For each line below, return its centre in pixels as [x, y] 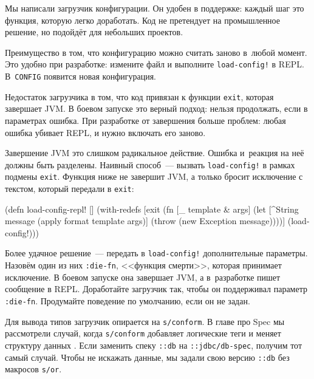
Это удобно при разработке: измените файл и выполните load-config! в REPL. [155, 64]
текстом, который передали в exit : [70, 189]
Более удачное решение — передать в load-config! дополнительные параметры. [156, 253]
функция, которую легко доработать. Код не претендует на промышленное [143, 20]
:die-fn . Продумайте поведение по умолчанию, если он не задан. [128, 300]
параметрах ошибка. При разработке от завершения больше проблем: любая [145, 120]
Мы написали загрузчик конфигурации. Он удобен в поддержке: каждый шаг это [155, 8]
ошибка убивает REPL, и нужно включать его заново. [105, 132]
